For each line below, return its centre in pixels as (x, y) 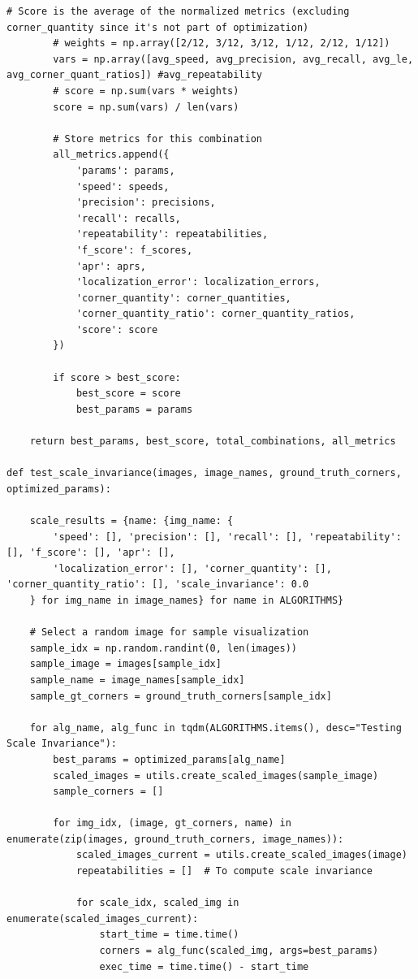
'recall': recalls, (128, 218)
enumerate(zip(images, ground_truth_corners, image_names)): (175, 839)
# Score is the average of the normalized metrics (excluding (178, 11)
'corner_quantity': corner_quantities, (183, 298)
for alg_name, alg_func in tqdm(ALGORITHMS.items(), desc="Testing (215, 728)
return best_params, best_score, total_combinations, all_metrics (213, 442)
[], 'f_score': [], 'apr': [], (91, 553)
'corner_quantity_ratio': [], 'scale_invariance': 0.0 (158, 585)
